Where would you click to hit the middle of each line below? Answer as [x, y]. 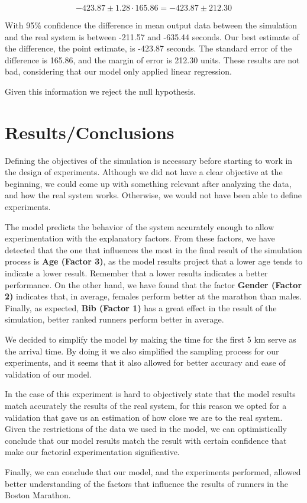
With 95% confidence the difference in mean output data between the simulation [151, 25]
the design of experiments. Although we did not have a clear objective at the [144, 172]
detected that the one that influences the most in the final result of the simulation [153, 249]
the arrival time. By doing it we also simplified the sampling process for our [142, 351]
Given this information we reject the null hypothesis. [100, 91]
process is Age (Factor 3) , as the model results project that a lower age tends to [154, 261]
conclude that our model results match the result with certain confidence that [146, 440]
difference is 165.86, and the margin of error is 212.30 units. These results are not [152, 59]
